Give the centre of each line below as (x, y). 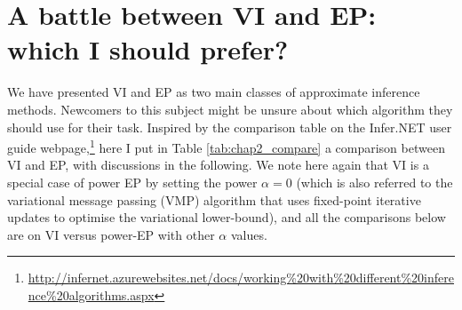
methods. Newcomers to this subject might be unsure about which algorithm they (230, 109)
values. (249, 234)
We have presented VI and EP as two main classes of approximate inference (214, 92)
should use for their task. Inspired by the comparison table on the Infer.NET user (230, 127)
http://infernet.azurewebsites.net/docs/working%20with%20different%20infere (241, 278)
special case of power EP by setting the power (132, 182)
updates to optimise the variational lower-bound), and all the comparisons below (227, 217)
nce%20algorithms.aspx (91, 294)
